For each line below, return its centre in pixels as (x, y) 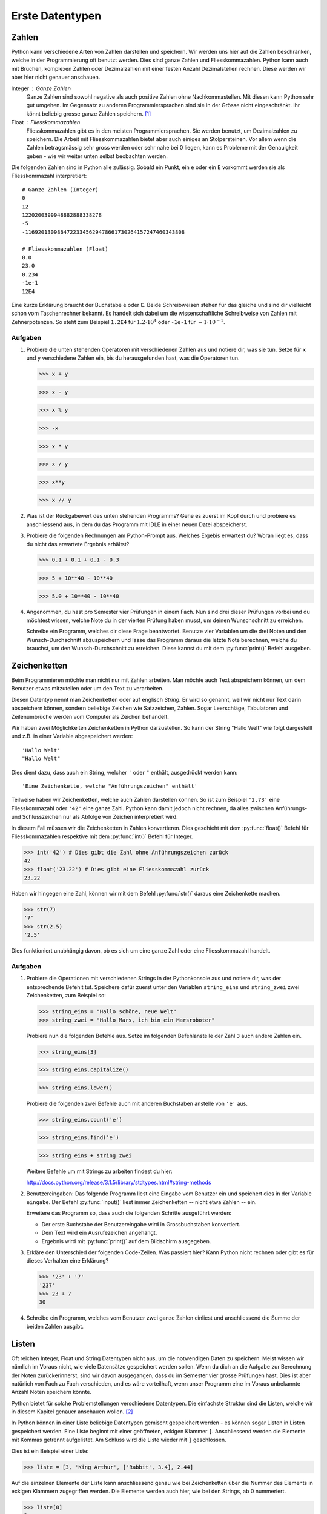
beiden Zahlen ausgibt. (55, 1326)
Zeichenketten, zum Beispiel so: (66, 996)
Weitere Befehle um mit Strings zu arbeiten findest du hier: (99, 1171)
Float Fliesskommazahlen (46, 122)
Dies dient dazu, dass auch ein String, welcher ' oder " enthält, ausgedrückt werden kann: (124, 772)
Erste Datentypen (56, 16)
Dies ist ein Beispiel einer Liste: (50, 1451)
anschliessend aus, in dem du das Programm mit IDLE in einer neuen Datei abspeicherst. (137, 524)
